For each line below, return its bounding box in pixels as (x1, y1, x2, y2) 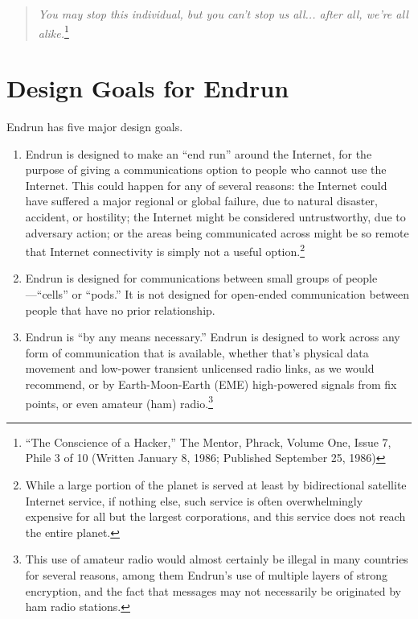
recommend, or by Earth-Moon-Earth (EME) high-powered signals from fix (25, 375, 397, 392)
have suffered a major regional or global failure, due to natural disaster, (25, 192, 378, 209)
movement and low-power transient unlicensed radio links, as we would (25, 360, 375, 377)
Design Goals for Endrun (6, 72, 289, 105)
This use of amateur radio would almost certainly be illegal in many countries (25, 551, 408, 567)
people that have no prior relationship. (25, 301, 215, 318)
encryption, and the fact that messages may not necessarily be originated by (25, 582, 401, 599)
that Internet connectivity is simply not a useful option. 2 (25, 241, 305, 259)
